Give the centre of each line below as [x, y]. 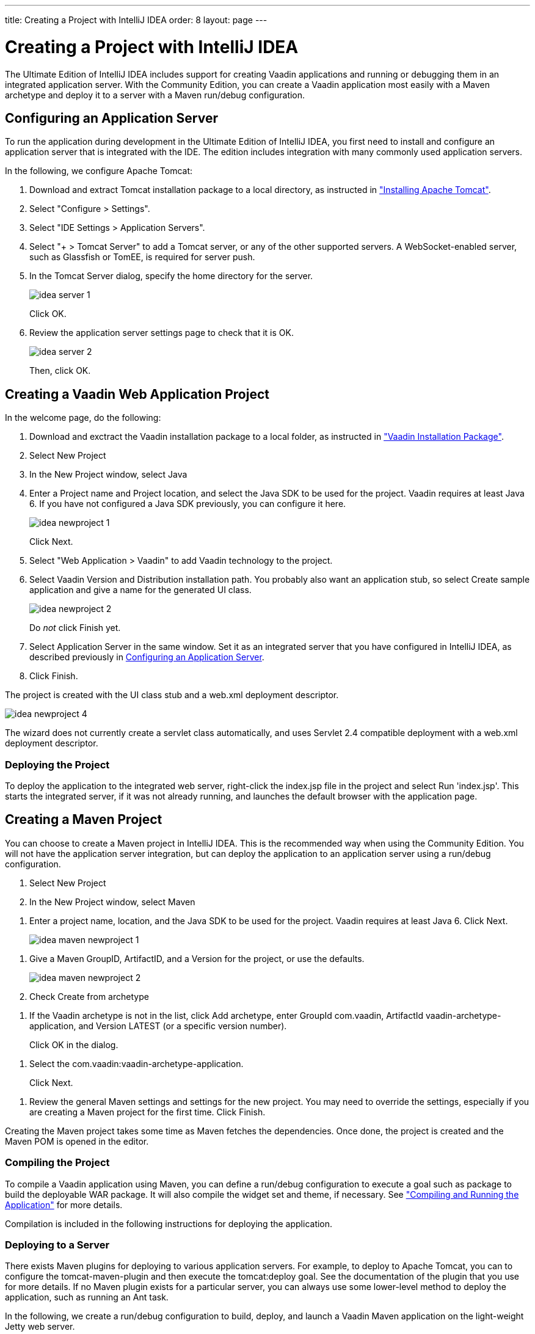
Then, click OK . [60, 371]
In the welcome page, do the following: [83, 418]
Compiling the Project [57, 1163]
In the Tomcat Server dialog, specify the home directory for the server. [171, 276]
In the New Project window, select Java [108, 475]
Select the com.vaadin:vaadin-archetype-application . [136, 1063]
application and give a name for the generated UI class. [140, 590]
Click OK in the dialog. [74, 1044]
